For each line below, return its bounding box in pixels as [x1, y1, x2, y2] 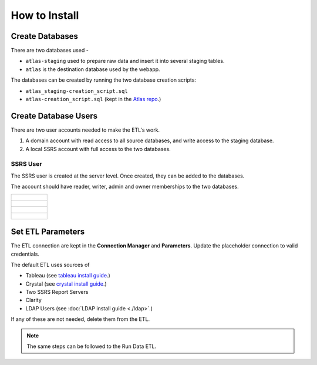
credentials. [11, 250, 39, 257]
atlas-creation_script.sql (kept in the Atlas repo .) [25, 96, 161, 103]
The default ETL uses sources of [11, 261, 90, 268]
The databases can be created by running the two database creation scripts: [11, 76, 197, 83]
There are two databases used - [11, 47, 89, 54]
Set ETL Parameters [11, 227, 85, 237]
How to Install [11, 9, 79, 22]
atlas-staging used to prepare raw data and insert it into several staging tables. [25, 58, 225, 65]
